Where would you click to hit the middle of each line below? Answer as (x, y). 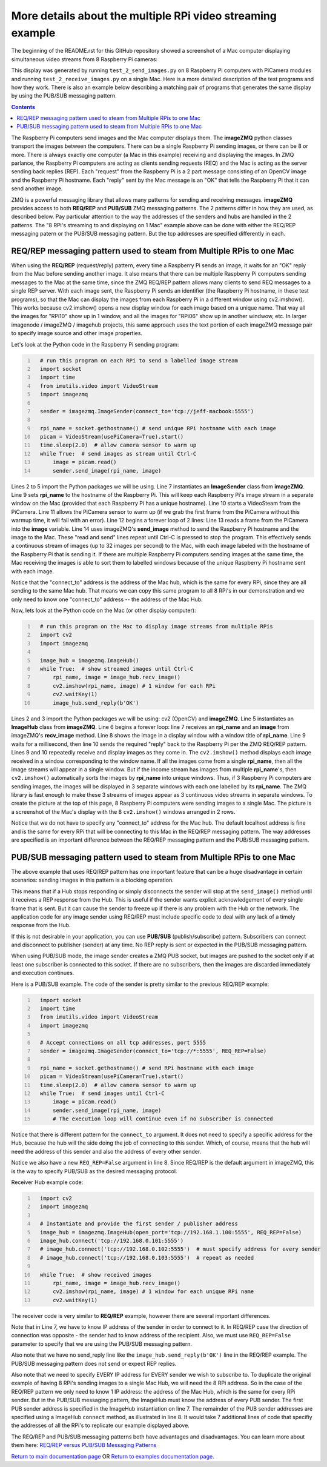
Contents (23, 107)
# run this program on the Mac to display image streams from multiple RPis (157, 627)
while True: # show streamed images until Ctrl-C (117, 669)
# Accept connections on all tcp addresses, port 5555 (123, 1043)
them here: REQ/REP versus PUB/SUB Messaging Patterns (84, 1445)
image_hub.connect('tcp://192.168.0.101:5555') (112, 1240)
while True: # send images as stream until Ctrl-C (118, 454)
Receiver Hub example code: (47, 1182)
